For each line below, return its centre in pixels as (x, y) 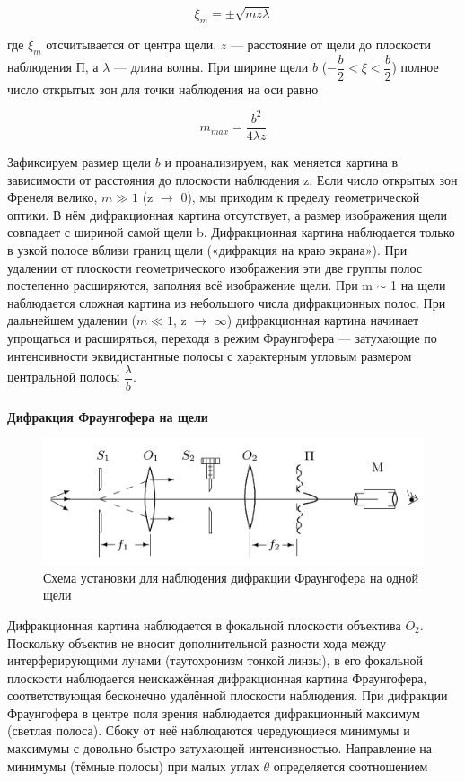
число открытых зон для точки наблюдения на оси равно (163, 88)
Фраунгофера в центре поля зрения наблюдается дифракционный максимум (214, 712)
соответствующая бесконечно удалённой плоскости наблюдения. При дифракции (228, 695)
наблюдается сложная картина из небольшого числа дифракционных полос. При (227, 302)
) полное (415, 67)
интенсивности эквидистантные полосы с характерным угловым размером (210, 355)
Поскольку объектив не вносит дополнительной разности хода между (197, 642)
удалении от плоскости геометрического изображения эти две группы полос (215, 267)
